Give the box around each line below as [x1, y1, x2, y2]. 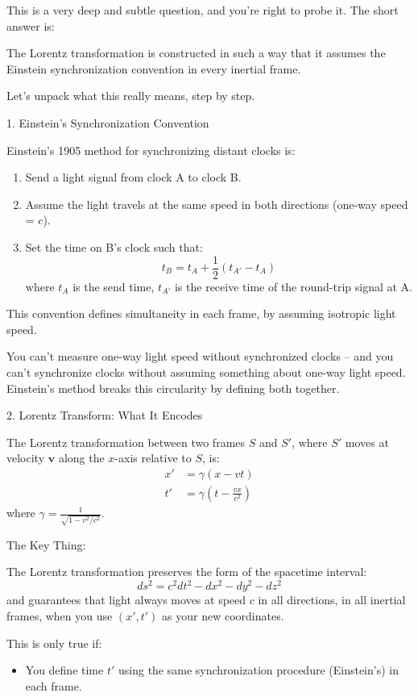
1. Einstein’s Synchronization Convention [6, 114, 209, 131]
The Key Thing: [6, 536, 86, 553]
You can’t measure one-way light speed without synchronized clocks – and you [6, 348, 394, 365]
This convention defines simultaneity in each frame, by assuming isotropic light [6, 305, 396, 322]
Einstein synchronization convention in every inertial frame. [6, 60, 301, 77]
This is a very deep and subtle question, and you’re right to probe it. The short [6, 2, 399, 18]
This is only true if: [6, 634, 102, 651]
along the [58, 449, 105, 466]
